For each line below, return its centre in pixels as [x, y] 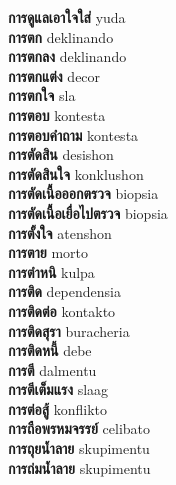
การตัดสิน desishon [61, 154]
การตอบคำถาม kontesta [73, 134]
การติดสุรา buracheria [69, 330]
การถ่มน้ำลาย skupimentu [79, 467]
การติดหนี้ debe [50, 350]
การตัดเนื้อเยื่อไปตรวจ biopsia [88, 212]
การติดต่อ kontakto [62, 310]
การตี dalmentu [52, 369]
